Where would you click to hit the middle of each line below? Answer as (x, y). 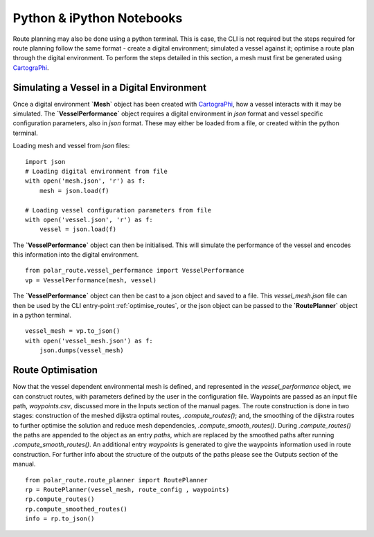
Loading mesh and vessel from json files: (71, 146)
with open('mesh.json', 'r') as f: (86, 181)
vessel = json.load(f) (78, 229)
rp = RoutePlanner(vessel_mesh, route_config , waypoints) (127, 490)
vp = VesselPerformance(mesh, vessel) (91, 280)
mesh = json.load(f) (74, 191)
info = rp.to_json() (60, 519)
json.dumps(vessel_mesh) (81, 351)
